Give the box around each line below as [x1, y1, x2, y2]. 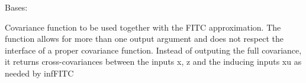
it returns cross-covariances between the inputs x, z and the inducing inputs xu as [5, 55, 302, 68]
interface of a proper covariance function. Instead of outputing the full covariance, [5, 44, 302, 56]
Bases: [5, 1, 28, 13]
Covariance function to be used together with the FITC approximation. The [5, 21, 281, 33]
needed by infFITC [5, 67, 74, 79]
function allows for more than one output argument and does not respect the [5, 32, 284, 45]
